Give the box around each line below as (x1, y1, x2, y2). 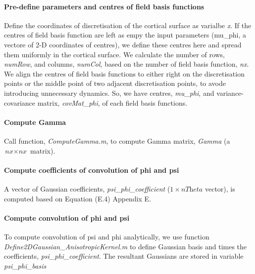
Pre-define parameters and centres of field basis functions (4, 1, 204, 11)
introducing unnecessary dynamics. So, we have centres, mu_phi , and (4, 87, 214, 98)
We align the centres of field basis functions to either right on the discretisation (4, 68, 245, 78)
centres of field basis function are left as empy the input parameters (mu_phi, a (4, 30, 246, 40)
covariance (4, 97, 36, 108)
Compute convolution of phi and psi (4, 212, 130, 223)
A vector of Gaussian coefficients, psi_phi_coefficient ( (4, 183, 170, 194)
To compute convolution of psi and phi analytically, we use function (4, 231, 209, 241)
